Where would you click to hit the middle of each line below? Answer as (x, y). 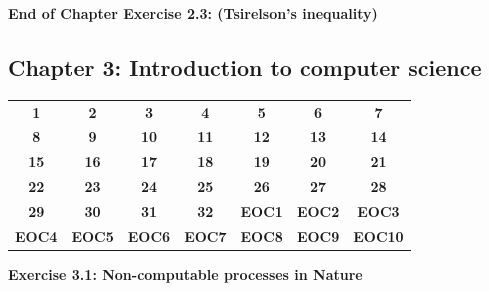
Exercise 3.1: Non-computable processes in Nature (185, 273)
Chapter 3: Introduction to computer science (245, 66)
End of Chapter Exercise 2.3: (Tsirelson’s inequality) (193, 13)
